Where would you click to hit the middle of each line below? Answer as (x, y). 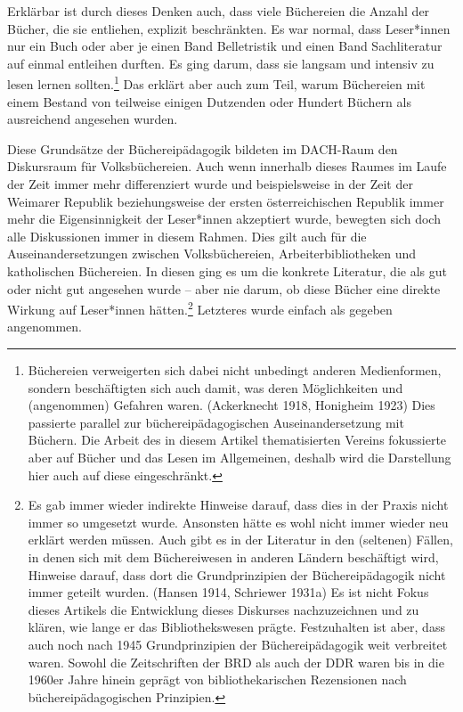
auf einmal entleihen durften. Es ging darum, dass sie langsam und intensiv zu (221, 63)
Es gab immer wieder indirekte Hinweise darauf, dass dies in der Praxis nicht (238, 505)
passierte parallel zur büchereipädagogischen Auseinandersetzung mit (216, 422)
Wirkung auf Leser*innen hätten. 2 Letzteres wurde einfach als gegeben (200, 308)
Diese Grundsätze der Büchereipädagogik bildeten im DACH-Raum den (203, 148)
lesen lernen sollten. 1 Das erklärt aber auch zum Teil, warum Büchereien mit (216, 83)
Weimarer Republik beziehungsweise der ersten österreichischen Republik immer (226, 201)
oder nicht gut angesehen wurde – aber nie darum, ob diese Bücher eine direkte (224, 288)
